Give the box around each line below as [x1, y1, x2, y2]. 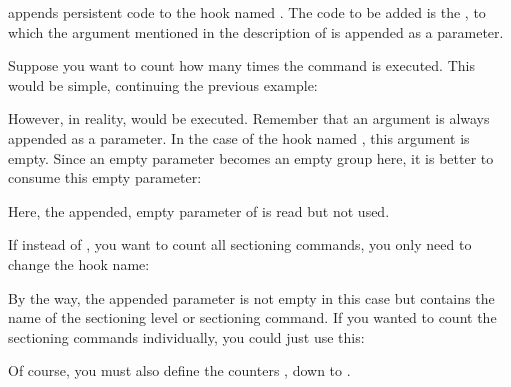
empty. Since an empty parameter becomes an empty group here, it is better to [8, 147, 494, 168]
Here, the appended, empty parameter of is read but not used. [8, 200, 390, 221]
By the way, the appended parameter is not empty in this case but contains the [8, 287, 495, 308]
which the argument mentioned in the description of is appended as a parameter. [8, 21, 504, 42]
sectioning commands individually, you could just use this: [8, 326, 365, 347]
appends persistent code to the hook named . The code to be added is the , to [8, 2, 486, 22]
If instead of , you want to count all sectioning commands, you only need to [8, 234, 472, 255]
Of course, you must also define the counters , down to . [8, 360, 351, 381]
